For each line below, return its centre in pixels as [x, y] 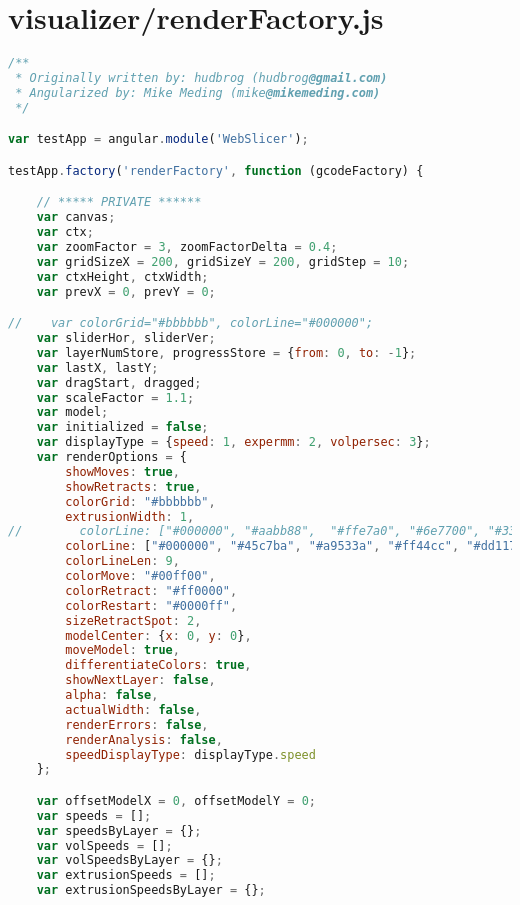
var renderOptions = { [112, 457]
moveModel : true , [122, 650]
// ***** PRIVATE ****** [119, 202]
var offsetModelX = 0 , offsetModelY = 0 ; [176, 800]
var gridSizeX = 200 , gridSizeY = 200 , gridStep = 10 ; [223, 261]
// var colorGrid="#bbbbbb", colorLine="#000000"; [191, 323]
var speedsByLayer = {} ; [119, 830]
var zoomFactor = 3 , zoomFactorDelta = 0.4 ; [187, 246]
